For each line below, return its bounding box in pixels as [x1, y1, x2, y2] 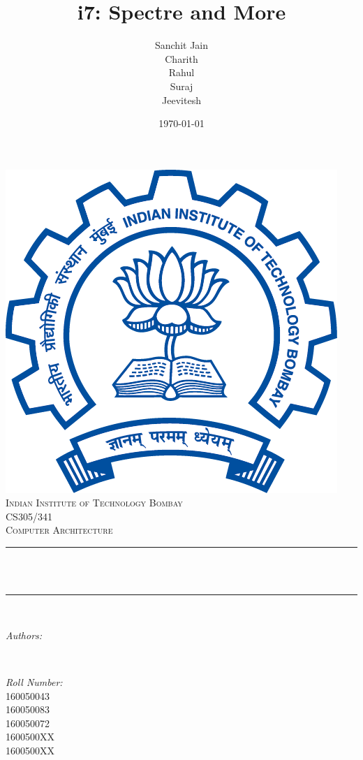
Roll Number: [6, 675, 63, 689]
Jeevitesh [162, 92, 201, 107]
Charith [165, 51, 198, 66]
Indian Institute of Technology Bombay [6, 495, 183, 510]
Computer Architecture [6, 522, 113, 537]
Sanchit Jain [154, 38, 209, 52]
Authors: [6, 627, 43, 642]
